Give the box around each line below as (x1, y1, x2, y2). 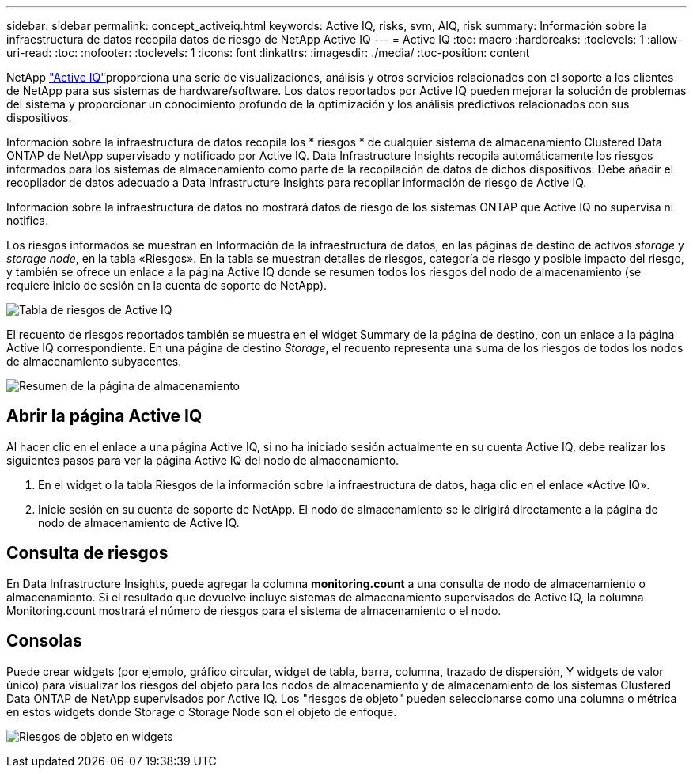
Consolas (6, 631, 82, 651)
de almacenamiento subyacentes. (6, 355, 182, 368)
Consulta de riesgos (6, 543, 169, 563)
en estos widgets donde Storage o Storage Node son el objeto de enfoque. (6, 704, 397, 719)
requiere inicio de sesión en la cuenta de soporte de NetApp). (6, 279, 328, 292)
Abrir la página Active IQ (6, 406, 203, 427)
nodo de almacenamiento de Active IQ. (38, 515, 240, 529)
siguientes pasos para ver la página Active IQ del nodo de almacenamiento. (6, 453, 400, 467)
